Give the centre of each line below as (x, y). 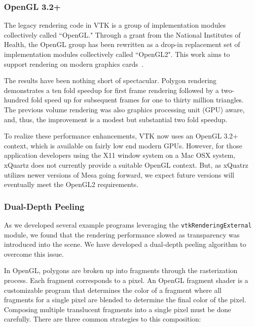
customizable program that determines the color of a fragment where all (113, 290)
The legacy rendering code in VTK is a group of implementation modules (115, 25)
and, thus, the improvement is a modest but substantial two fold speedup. (116, 119)
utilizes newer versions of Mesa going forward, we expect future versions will (119, 174)
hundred (17, 100)
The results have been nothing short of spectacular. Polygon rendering (110, 80)
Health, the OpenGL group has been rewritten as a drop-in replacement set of (122, 44)
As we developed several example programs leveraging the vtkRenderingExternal (128, 224)
